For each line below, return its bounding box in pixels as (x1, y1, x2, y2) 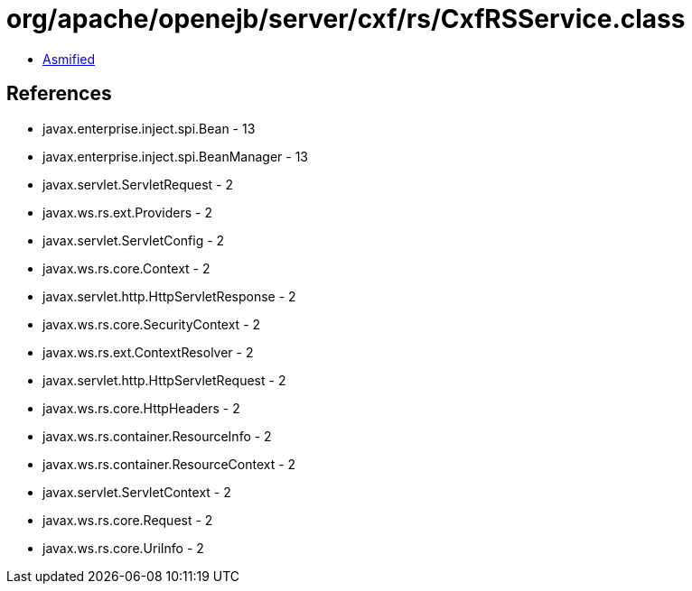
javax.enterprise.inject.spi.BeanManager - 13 (42, 148, 308, 164)
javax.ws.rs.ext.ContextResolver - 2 (42, 344, 254, 360)
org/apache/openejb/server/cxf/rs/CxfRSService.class (6, 4, 686, 34)
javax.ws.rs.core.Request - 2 (42, 512, 213, 528)
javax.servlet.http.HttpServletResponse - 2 (42, 288, 296, 304)
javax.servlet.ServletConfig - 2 (42, 232, 225, 248)
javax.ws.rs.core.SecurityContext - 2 (42, 316, 261, 332)
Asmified (42, 51, 96, 67)
